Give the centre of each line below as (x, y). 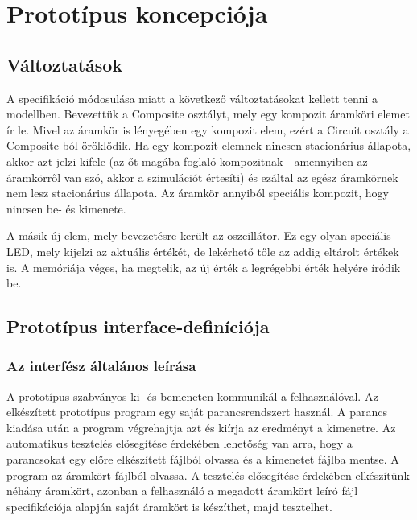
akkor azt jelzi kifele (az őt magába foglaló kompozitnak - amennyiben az (187, 161)
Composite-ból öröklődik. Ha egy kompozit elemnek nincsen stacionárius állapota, (209, 145)
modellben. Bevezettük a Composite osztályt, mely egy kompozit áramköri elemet (208, 114)
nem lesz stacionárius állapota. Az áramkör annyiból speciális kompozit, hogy (198, 193)
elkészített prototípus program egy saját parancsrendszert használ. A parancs (197, 412)
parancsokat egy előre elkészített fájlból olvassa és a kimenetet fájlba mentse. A (203, 459)
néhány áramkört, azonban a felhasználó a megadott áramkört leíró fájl (182, 491)
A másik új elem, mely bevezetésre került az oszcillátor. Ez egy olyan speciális (199, 235)
